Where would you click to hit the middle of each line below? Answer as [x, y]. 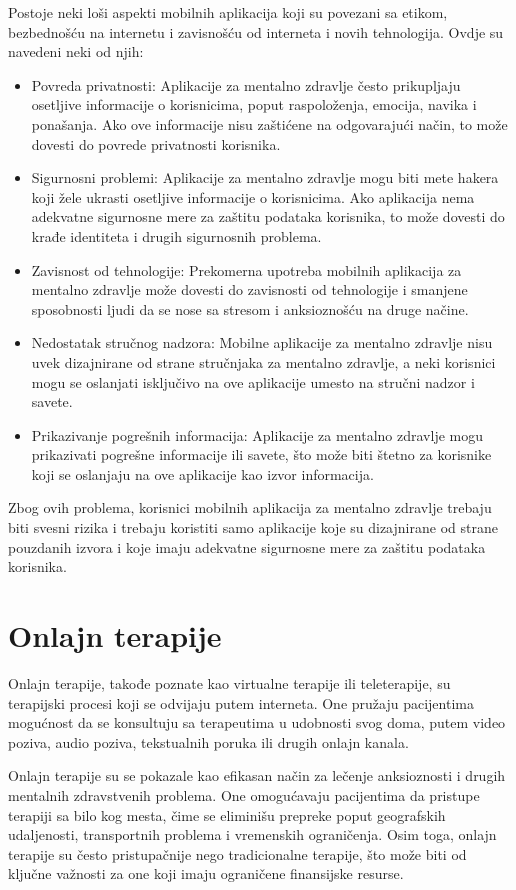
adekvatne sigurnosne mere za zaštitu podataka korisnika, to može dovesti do [268, 216]
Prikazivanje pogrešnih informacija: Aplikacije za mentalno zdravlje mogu [257, 434]
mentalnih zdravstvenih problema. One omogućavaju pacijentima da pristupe [244, 794]
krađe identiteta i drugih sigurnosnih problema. [176, 235]
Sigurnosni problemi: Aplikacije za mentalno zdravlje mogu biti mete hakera [265, 177]
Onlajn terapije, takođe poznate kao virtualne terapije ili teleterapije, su [229, 682]
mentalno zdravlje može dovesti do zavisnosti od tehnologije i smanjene [249, 289]
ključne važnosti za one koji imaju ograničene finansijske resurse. [206, 873]
